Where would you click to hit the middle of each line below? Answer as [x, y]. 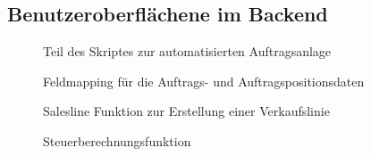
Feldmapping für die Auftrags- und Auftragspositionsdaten [204, 81]
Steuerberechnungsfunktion [117, 140]
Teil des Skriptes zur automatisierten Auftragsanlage [187, 51]
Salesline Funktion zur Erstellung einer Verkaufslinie [186, 111]
